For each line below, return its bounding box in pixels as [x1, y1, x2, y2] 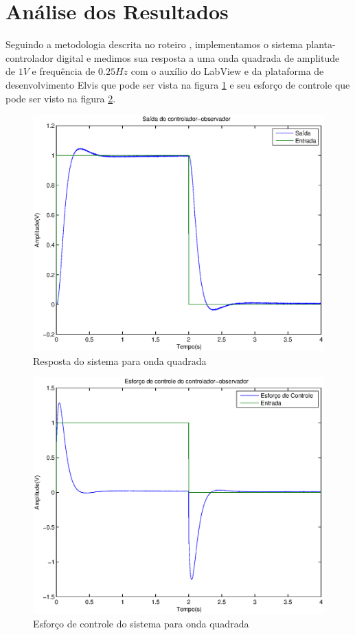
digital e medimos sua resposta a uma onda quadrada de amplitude [56, 50, 340, 65]
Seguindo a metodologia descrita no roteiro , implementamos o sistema [5, 37, 303, 52]
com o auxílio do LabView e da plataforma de [130, 64, 324, 78]
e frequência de [32, 64, 95, 78]
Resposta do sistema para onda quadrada [33, 353, 207, 368]
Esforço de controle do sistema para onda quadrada [33, 616, 249, 631]
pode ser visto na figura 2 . [5, 91, 116, 105]
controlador [5, 50, 54, 65]
